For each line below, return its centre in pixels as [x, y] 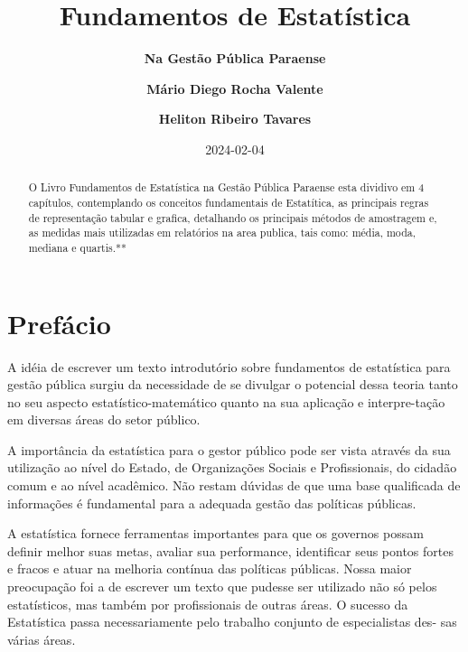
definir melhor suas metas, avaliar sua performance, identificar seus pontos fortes [230, 550]
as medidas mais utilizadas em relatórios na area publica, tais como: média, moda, [222, 233]
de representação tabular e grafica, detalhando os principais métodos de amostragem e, [233, 217]
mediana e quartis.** [77, 247]
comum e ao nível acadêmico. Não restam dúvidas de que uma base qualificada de [234, 485]
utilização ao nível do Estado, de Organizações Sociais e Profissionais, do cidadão [232, 467]
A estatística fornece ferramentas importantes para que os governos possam [215, 533]
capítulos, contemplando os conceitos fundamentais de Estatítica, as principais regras [229, 202]
